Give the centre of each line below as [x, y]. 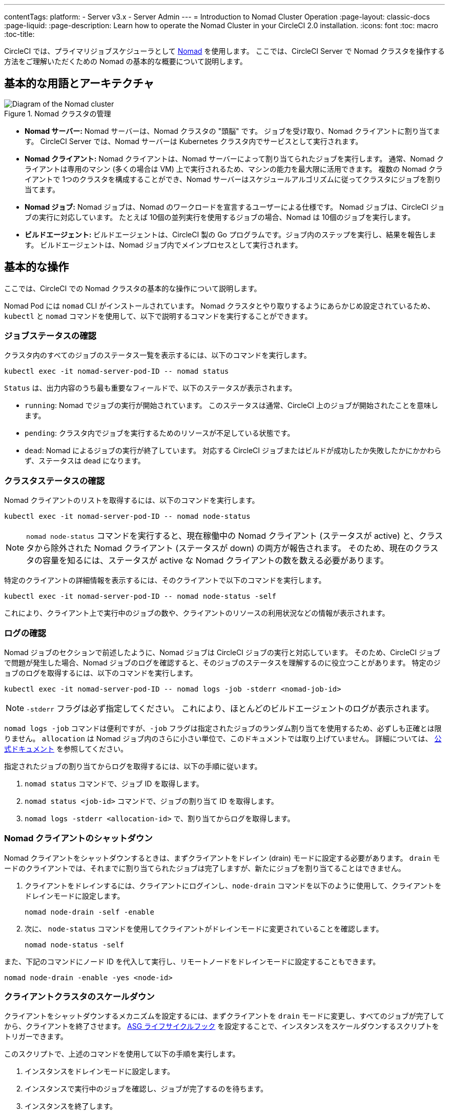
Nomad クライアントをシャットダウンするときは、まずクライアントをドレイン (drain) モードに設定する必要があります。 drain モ [222, 858]
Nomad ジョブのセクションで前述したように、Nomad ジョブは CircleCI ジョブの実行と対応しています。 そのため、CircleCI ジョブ [222, 652]
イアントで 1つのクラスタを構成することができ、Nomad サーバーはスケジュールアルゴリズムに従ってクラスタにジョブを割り [233, 179]
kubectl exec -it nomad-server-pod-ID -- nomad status [117, 371]
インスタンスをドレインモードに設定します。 [100, 1071]
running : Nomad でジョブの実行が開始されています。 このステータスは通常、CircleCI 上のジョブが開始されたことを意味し [231, 406]
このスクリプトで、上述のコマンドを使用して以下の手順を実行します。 [122, 1054]
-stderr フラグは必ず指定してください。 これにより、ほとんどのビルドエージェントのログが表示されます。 [230, 708]
